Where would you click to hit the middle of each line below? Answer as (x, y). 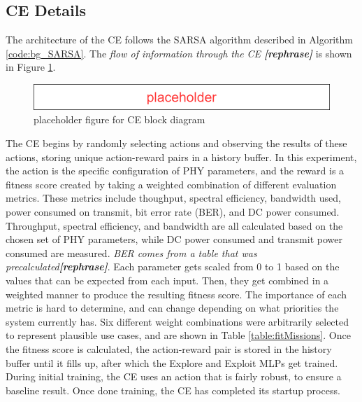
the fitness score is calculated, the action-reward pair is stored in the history (169, 348)
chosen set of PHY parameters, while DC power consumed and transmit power (174, 239)
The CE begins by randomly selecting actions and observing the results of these (176, 143)
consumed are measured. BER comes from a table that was (131, 252)
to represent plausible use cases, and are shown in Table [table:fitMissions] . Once (178, 335)
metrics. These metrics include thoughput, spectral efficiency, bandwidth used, (174, 198)
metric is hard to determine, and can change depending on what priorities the (172, 308)
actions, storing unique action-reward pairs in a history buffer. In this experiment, (181, 157)
